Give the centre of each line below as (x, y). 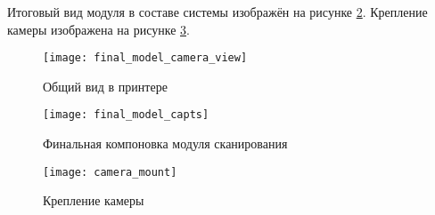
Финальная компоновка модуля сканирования (165, 143)
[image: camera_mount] (110, 172)
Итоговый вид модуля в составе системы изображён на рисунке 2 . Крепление (217, 12)
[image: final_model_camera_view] (145, 58)
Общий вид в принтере (105, 86)
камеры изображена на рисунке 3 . (98, 29)
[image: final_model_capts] (126, 115)
